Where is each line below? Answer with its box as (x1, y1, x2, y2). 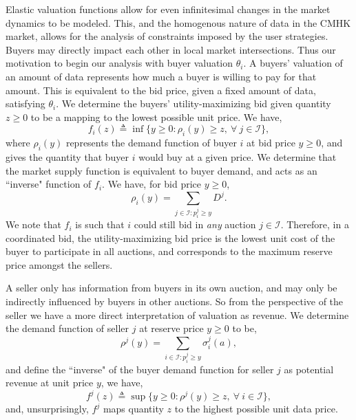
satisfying (6, 96, 45, 111)
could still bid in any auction (134, 217, 256, 232)
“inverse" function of (6, 177, 92, 191)
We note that (6, 217, 61, 232)
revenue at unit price (6, 375, 94, 390)
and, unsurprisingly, (6, 401, 89, 416)
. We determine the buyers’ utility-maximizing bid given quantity (56, 96, 331, 111)
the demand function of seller (6, 321, 129, 335)
